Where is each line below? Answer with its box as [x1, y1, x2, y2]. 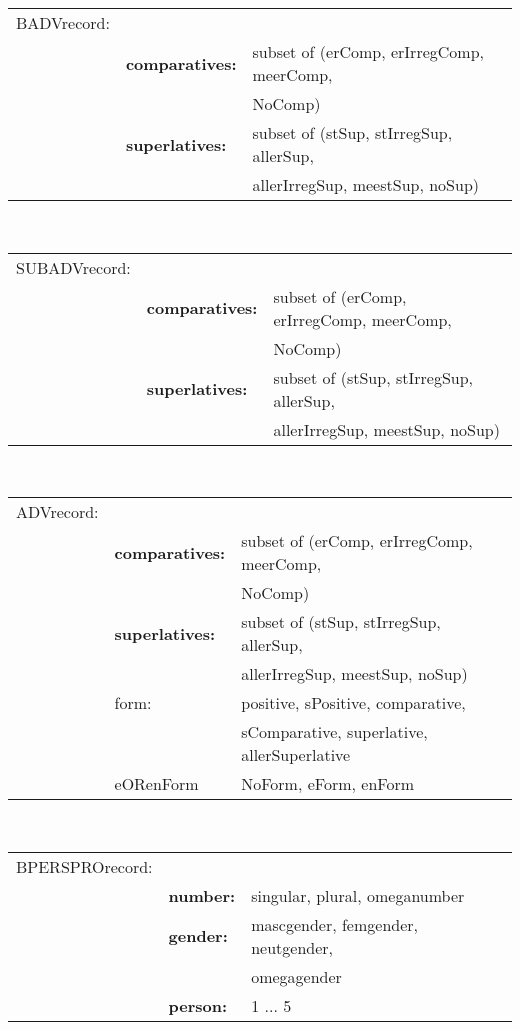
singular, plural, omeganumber [251, 883, 465, 907]
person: [168, 993, 228, 1017]
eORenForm [114, 772, 199, 796]
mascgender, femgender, [251, 912, 419, 936]
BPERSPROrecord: [16, 854, 153, 878]
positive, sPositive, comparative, [241, 691, 466, 715]
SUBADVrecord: [16, 255, 131, 279]
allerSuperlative [241, 743, 351, 767]
